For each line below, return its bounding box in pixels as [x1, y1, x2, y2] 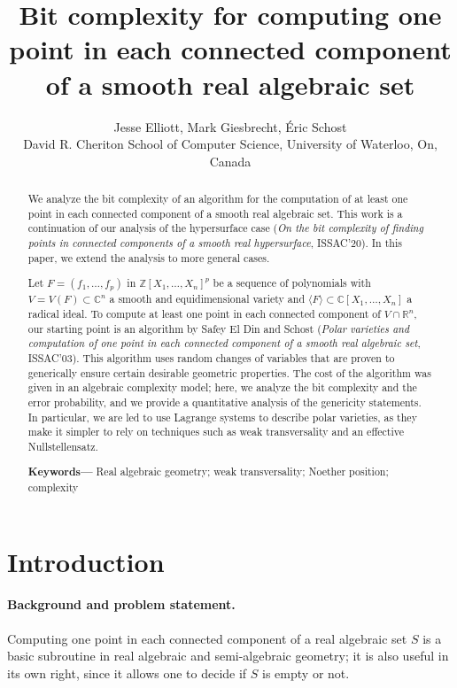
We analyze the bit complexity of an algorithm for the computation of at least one [27, 191, 408, 206]
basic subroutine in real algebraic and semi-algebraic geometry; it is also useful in [7, 646, 449, 665]
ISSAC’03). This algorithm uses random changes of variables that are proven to [27, 350, 395, 365]
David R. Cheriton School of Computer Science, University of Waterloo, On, [23, 135, 438, 153]
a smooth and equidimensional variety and [109, 291, 305, 306]
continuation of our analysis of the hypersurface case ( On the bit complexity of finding [27, 220, 424, 236]
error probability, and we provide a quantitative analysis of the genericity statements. [27, 394, 422, 409]
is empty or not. [262, 663, 350, 682]
